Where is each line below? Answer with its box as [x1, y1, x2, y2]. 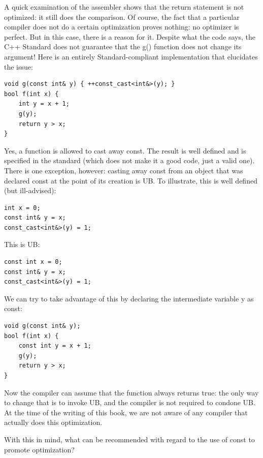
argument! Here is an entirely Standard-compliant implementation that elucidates [4, 51, 258, 62]
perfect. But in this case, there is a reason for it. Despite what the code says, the [4, 31, 255, 42]
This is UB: [4, 239, 40, 250]
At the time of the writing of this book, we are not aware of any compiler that [4, 407, 248, 417]
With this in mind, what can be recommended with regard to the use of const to [4, 434, 255, 444]
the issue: [4, 61, 33, 72]
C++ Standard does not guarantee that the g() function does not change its [4, 41, 242, 52]
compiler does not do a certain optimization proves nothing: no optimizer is [4, 21, 239, 32]
